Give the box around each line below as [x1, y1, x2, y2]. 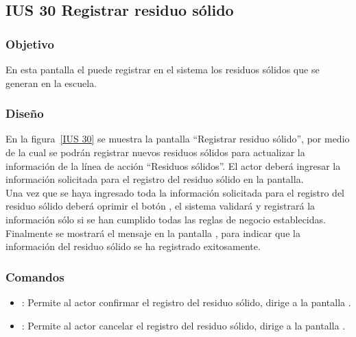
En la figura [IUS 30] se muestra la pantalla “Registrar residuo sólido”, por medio [5, 132, 350, 146]
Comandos [5, 268, 64, 285]
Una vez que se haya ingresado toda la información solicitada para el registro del [5, 185, 344, 199]
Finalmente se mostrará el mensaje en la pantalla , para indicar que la [5, 225, 300, 240]
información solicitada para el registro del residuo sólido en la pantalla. [5, 172, 304, 186]
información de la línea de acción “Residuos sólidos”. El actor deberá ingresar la [5, 158, 341, 173]
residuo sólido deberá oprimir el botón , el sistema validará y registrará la [5, 199, 316, 213]
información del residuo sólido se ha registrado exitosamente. [5, 239, 261, 253]
